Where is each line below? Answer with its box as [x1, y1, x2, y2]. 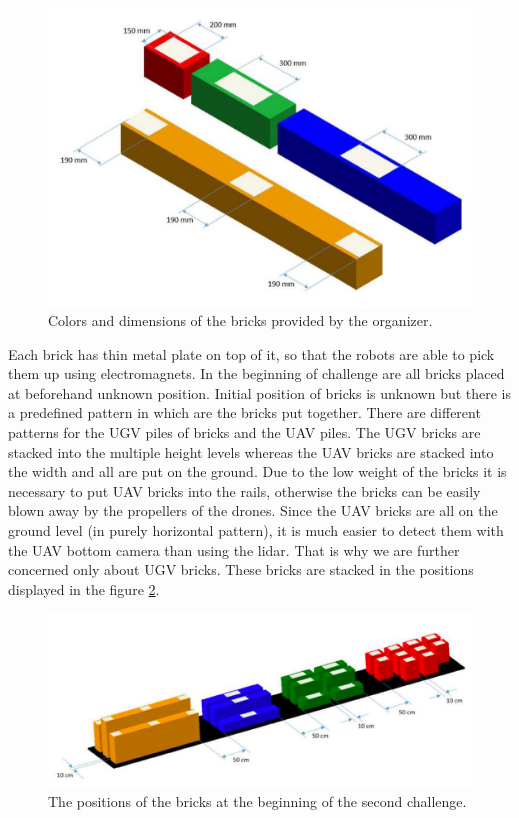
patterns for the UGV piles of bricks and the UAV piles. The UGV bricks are [8, 421, 481, 442]
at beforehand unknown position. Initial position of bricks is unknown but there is [8, 382, 512, 403]
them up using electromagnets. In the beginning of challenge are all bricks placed [8, 363, 505, 384]
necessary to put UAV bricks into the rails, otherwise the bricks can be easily [8, 480, 481, 501]
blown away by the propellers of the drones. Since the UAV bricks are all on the [8, 500, 498, 521]
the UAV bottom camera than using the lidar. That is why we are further [8, 539, 460, 560]
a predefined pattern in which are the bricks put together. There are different [8, 402, 481, 423]
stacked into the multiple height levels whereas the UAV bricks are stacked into [8, 441, 494, 462]
